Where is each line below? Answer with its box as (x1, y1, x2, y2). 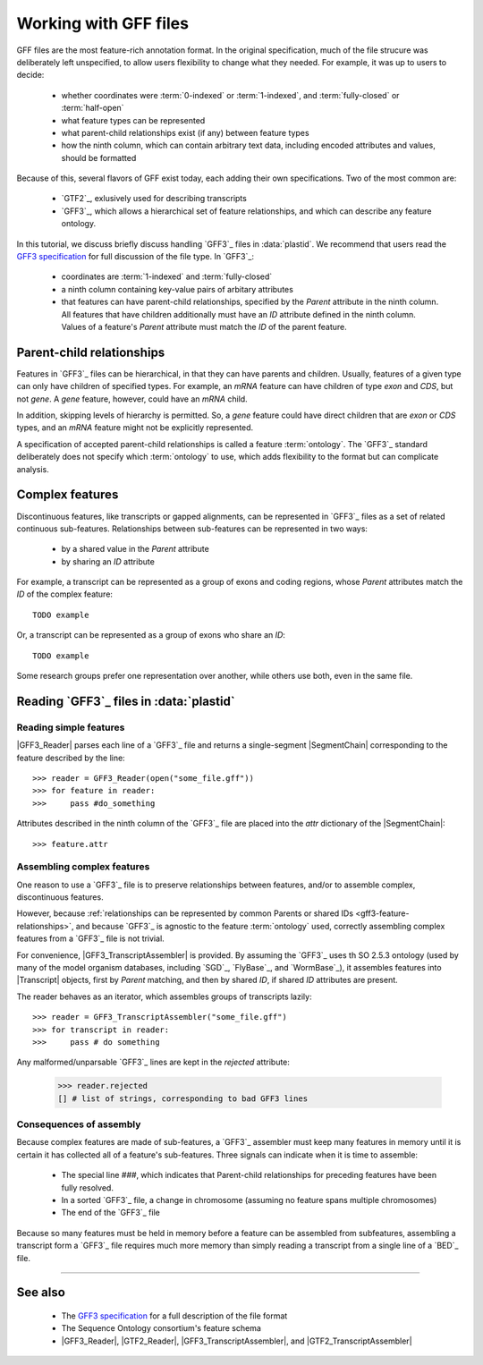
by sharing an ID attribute (61, 555, 156, 567)
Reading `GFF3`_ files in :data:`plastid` (16, 693, 236, 708)
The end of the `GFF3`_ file (61, 1208, 160, 1218)
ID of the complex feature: (16, 589, 114, 599)
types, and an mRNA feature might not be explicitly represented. (16, 422, 254, 433)
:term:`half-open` (61, 103, 124, 114)
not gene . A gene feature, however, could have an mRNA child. (16, 394, 248, 404)
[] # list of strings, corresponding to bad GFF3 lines (57, 1093, 309, 1104)
